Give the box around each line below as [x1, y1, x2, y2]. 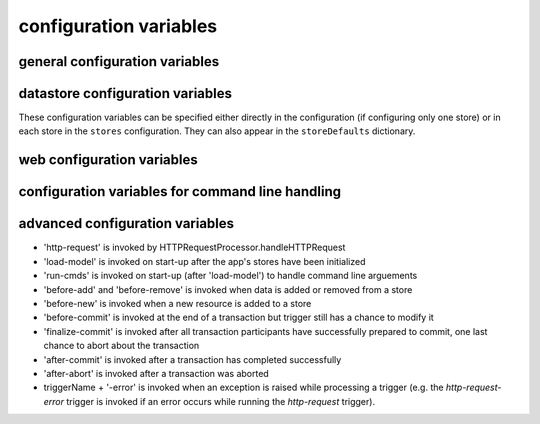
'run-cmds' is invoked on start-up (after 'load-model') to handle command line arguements [43, 270, 418, 282]
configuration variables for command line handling [18, 183, 342, 200]
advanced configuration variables [18, 215, 235, 232]
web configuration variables [18, 151, 199, 169]
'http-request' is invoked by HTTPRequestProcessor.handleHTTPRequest [43, 241, 346, 254]
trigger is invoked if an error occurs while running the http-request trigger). [66, 395, 375, 407]
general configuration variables [18, 53, 220, 70]
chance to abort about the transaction [43, 340, 200, 352]
